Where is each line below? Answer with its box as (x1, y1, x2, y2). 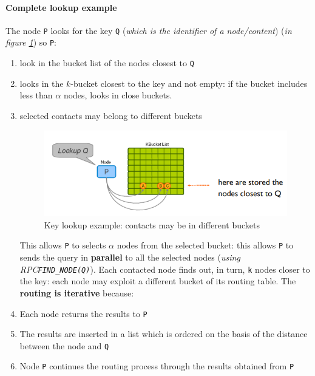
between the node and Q (19, 339, 109, 352)
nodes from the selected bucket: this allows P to (117, 239, 294, 251)
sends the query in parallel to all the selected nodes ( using (19, 251, 240, 264)
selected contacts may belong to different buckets (19, 109, 202, 121)
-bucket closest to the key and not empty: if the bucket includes (70, 77, 308, 89)
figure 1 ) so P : (5, 36, 57, 49)
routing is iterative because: (19, 286, 134, 299)
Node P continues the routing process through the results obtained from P (19, 360, 294, 372)
